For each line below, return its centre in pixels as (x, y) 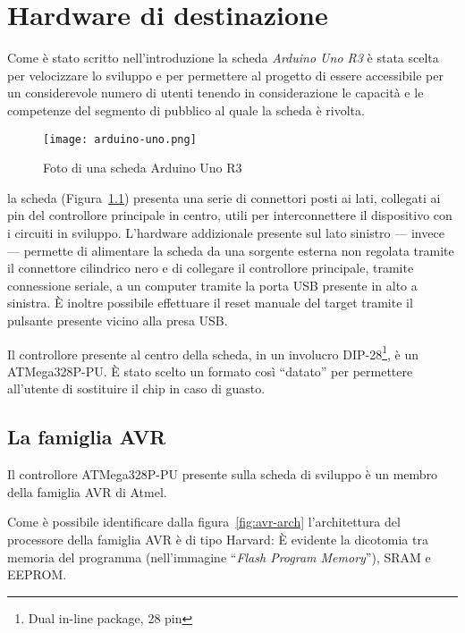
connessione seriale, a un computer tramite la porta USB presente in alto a (212, 285)
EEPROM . (37, 574)
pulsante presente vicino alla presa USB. (118, 320)
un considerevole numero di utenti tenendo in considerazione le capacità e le (216, 93)
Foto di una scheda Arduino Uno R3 (143, 168)
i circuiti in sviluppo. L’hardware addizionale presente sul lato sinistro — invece (226, 232)
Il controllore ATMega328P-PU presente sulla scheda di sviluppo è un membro (223, 474)
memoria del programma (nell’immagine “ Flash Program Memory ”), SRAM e (219, 557)
